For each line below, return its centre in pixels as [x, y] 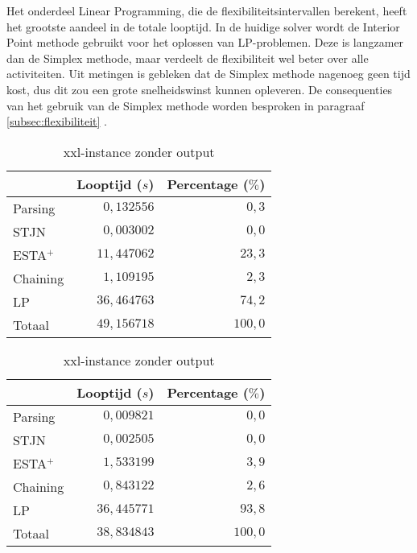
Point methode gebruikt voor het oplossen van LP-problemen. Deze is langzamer [205, 42]
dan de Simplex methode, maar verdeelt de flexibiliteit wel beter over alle [188, 58]
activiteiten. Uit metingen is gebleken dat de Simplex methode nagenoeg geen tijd [208, 74]
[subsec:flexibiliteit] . [57, 121]
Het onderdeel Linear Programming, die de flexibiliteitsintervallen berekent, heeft [207, 10]
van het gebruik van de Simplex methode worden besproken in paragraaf [186, 105]
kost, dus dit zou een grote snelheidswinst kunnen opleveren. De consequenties [200, 89]
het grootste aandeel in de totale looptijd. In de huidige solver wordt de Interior [203, 26]
